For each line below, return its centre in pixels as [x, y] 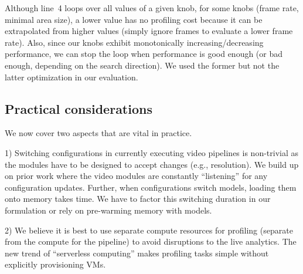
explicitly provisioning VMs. [55, 264]
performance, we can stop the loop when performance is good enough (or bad [144, 54]
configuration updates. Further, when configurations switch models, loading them [151, 187]
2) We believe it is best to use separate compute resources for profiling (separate [149, 230]
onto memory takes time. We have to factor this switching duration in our [138, 199]
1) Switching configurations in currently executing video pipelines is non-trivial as [152, 152]
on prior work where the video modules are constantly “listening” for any [136, 176]
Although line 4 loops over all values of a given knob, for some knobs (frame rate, [152, 8]
